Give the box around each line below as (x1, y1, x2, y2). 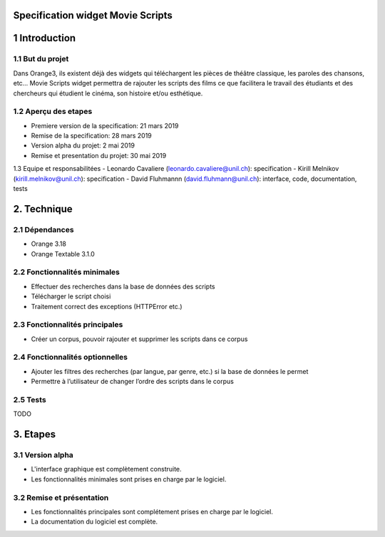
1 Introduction (13, 32, 76, 44)
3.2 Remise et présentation (13, 492, 109, 502)
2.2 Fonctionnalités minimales (13, 267, 120, 277)
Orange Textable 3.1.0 (31, 249, 96, 258)
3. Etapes (13, 428, 56, 441)
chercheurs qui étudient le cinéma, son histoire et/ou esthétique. (13, 89, 203, 98)
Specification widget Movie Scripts (13, 9, 173, 21)
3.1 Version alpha (13, 450, 74, 460)
